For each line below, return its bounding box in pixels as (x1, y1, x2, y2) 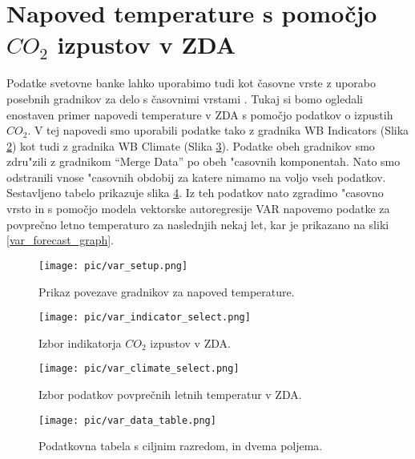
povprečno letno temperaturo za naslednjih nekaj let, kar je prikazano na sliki (6, 215, 389, 232)
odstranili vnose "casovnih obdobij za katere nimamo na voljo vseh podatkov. (6, 168, 386, 185)
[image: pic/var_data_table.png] (38, 414, 216, 426)
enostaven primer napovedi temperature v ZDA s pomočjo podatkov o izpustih (6, 106, 393, 123)
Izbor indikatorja (38, 334, 122, 351)
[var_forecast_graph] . (6, 232, 115, 248)
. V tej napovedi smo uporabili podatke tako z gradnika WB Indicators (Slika (27, 122, 409, 139)
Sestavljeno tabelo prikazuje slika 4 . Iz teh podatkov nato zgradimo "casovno (6, 184, 384, 201)
